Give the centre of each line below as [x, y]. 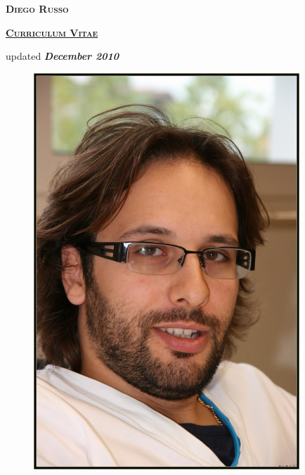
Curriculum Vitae [52, 32]
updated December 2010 [63, 56]
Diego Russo [37, 8]
